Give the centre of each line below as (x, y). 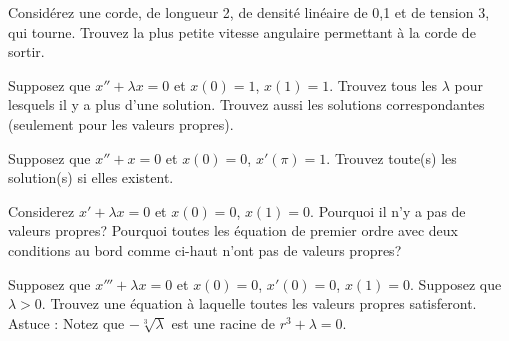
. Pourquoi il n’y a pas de (388, 210)
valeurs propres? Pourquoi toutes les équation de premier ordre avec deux (233, 230)
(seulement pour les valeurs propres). (121, 123)
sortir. (26, 51)
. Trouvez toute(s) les (391, 157)
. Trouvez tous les (383, 84)
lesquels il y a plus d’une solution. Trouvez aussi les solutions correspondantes (246, 104)
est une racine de (223, 322)
